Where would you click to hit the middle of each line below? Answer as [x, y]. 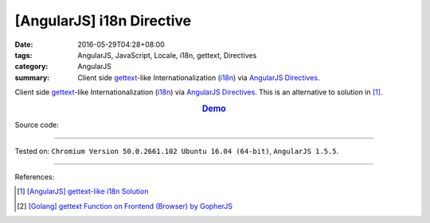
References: [35, 177]
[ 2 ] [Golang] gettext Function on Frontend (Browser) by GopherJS [125, 206]
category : [31, 67]
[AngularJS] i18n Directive [103, 21]
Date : [24, 44]
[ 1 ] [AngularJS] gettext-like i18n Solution [83, 191]
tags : [23, 55]
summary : [32, 77]
